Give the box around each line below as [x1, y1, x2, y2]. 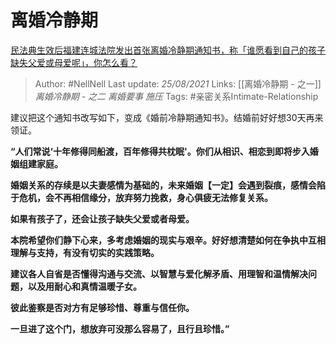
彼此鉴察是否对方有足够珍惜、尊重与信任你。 [10, 301, 195, 313]
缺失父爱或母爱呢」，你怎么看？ [10, 56, 138, 68]
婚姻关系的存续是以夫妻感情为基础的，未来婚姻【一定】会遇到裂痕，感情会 [10, 179, 317, 191]
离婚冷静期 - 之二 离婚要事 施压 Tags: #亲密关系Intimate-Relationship [34, 90, 319, 102]
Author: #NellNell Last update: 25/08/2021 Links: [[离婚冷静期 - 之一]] [34, 77, 322, 90]
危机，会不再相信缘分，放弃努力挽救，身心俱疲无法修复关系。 [18, 191, 273, 203]
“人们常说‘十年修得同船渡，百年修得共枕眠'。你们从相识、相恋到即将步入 [10, 145, 310, 157]
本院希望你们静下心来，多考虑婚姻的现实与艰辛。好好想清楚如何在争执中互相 [10, 234, 326, 246]
